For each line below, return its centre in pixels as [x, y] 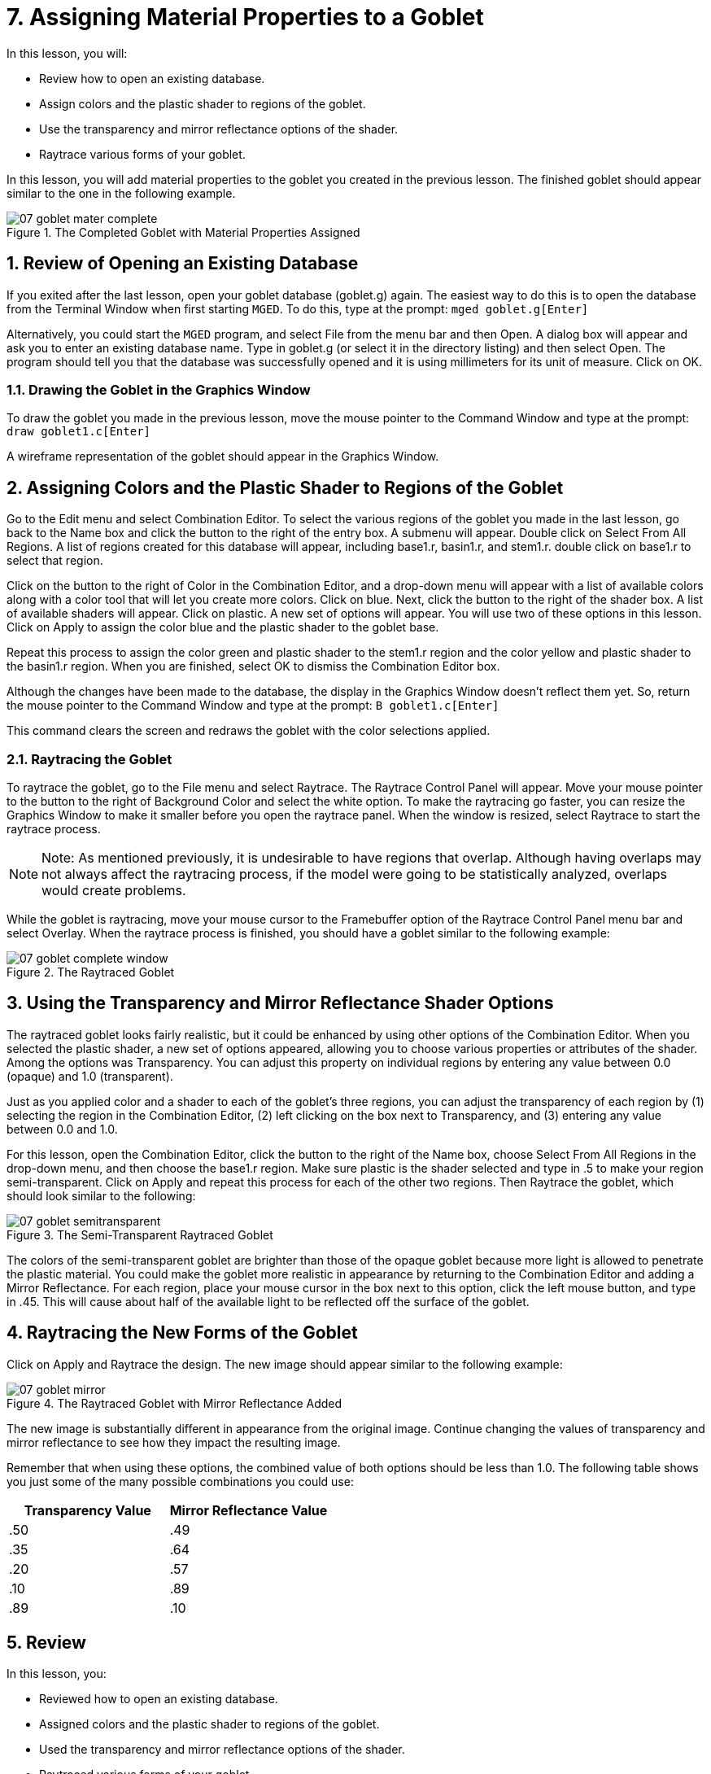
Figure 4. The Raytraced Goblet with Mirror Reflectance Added [174, 1403]
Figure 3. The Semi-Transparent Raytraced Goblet [140, 1234]
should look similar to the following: [101, 1195]
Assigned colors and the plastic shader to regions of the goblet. [209, 1724]
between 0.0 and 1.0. [62, 1129]
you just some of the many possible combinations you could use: [180, 1481]
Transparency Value [87, 1510]
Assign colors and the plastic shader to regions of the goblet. [203, 103]
